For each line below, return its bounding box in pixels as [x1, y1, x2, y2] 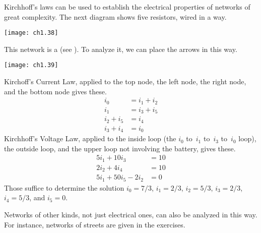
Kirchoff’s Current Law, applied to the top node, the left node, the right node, [4, 76, 246, 87]
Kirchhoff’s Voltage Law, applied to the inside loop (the [4, 133, 176, 144]
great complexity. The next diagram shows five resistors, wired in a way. [4, 11, 227, 22]
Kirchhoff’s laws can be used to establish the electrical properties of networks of [4, 2, 250, 12]
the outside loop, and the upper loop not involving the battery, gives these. [4, 143, 236, 153]
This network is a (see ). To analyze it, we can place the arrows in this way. [4, 43, 237, 54]
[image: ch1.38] [4, 29, 58, 37]
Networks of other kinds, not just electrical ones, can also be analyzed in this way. [4, 209, 257, 220]
